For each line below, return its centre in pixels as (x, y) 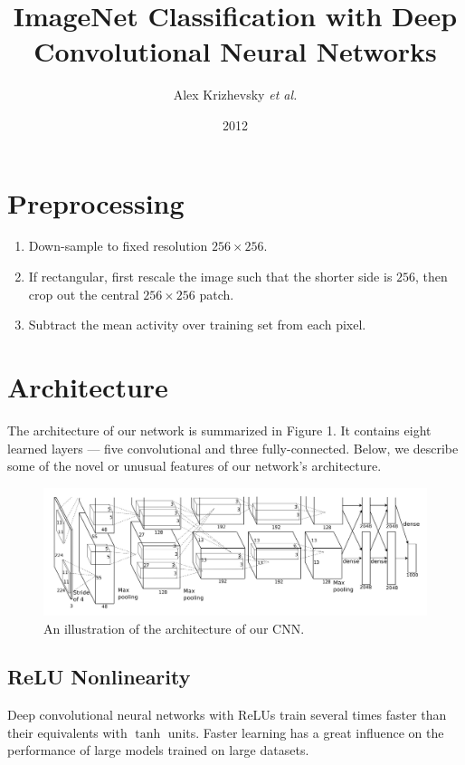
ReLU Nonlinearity (99, 677)
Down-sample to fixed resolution (118, 246)
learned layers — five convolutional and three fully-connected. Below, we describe (233, 448)
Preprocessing (96, 202)
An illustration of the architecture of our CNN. (174, 628)
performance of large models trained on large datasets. (158, 750)
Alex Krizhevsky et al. (235, 95)
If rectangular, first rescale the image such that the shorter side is (210, 277)
